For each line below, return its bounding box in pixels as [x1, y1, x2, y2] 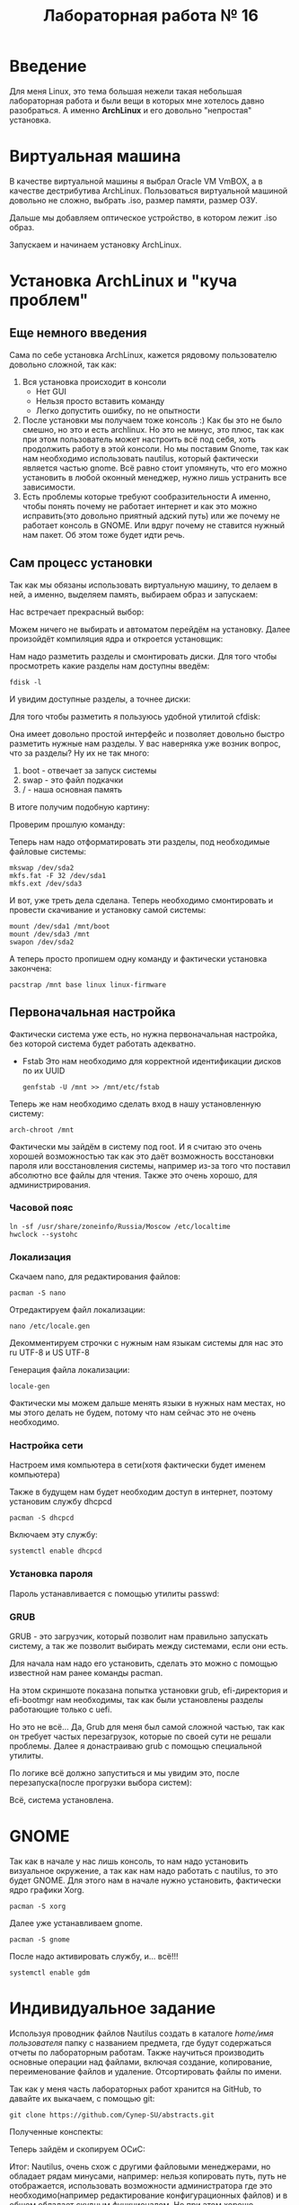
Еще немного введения [9, 326, 147, 341]
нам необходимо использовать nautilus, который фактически [22, 453, 259, 463]
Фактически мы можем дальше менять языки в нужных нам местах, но [9, 1398, 286, 1409]
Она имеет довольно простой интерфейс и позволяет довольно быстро [9, 728, 286, 739]
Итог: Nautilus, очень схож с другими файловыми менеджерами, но [9, 2161, 271, 2172]
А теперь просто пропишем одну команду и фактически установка [9, 953, 268, 964]
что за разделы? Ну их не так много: [9, 748, 150, 758]
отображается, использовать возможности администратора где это [9, 2180, 273, 2191]
